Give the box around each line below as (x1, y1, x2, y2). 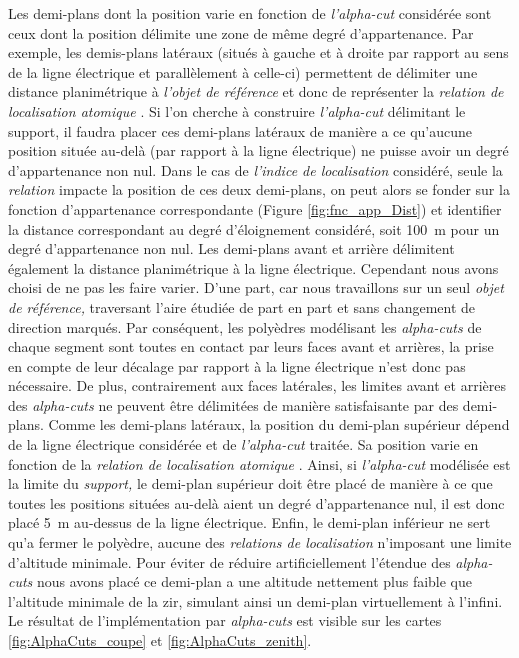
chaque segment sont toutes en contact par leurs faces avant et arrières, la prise (8, 336, 494, 357)
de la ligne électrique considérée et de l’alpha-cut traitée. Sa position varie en (8, 434, 479, 455)
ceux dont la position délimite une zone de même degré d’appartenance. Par (8, 22, 474, 43)
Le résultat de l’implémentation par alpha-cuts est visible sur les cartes (8, 610, 442, 631)
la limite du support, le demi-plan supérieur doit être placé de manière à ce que (8, 473, 493, 494)
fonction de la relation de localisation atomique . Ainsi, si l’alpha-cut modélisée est (8, 453, 511, 474)
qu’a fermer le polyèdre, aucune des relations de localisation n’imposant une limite (8, 532, 512, 553)
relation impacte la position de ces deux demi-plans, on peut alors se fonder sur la (8, 179, 510, 200)
